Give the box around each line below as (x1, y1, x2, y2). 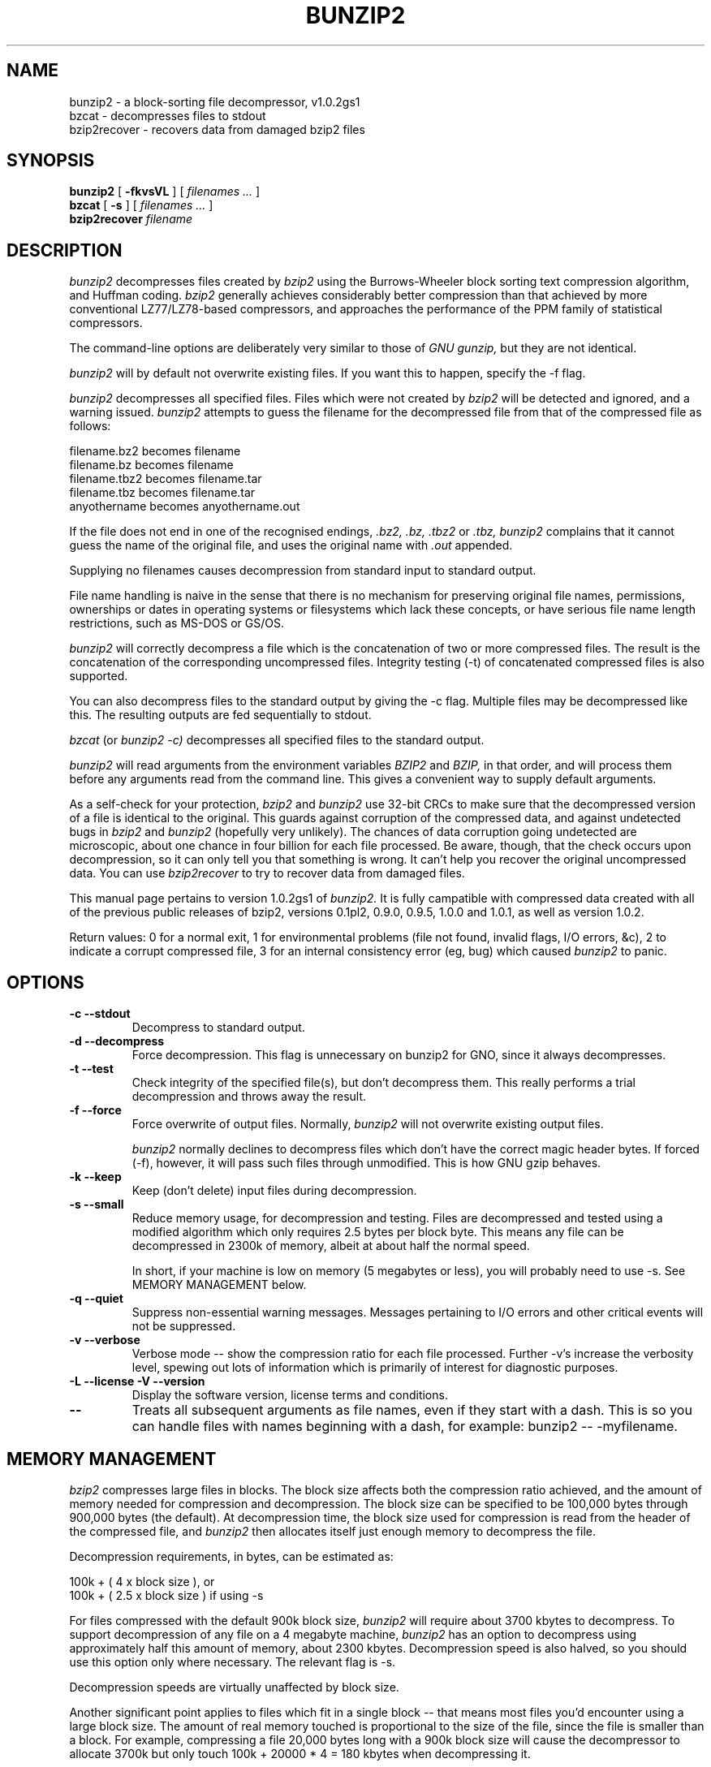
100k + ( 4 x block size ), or (69, 1574, 215, 1588)
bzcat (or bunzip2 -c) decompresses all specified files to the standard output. (69, 733, 485, 748)
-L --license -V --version (69, 1374, 205, 1389)
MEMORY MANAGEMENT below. (131, 1278, 307, 1292)
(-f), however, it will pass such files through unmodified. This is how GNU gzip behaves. (131, 1156, 601, 1170)
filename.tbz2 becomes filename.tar (69, 472, 262, 486)
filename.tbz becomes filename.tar (69, 485, 256, 500)
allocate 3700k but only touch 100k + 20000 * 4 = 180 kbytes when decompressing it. (69, 1746, 531, 1761)
